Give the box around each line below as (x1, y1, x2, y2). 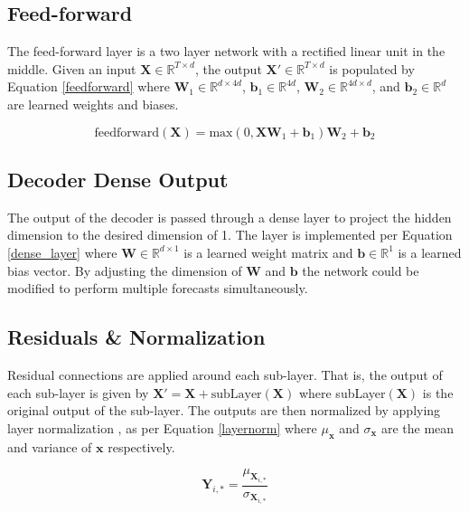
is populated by (329, 59, 415, 78)
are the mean (380, 418, 455, 437)
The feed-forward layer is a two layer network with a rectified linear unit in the (7, 42, 446, 61)
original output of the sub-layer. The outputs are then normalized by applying (7, 401, 441, 420)
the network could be (302, 261, 419, 280)
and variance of (7, 437, 92, 456)
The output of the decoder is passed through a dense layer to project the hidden (7, 207, 452, 226)
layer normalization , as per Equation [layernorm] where (7, 418, 317, 437)
